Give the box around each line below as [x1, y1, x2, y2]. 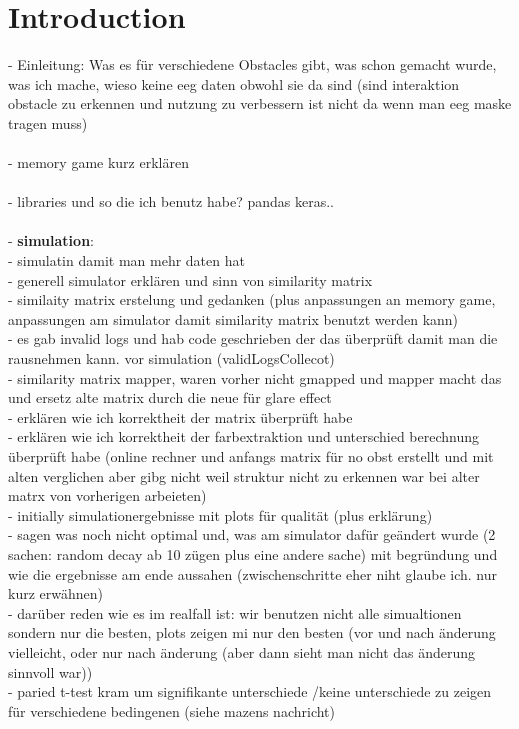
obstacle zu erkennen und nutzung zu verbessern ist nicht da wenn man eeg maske [8, 93, 512, 114]
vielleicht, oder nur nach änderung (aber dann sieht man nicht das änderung [8, 641, 476, 662]
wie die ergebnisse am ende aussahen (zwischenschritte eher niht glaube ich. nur [8, 563, 498, 584]
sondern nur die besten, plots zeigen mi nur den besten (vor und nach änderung [8, 622, 496, 643]
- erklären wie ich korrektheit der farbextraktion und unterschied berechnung [8, 426, 480, 447]
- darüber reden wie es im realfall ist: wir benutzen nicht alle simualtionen [8, 602, 462, 623]
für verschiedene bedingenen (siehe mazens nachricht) [8, 700, 335, 721]
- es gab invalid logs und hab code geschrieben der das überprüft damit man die [8, 328, 498, 349]
